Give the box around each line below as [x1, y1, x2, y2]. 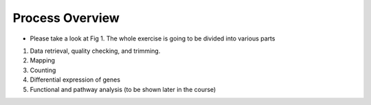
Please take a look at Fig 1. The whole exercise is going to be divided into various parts [30, 34, 276, 43]
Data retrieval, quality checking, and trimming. [30, 47, 161, 55]
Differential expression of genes [30, 75, 120, 84]
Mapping [30, 56, 55, 65]
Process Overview [12, 10, 120, 25]
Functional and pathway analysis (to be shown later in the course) [30, 85, 216, 93]
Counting [30, 66, 56, 74]
